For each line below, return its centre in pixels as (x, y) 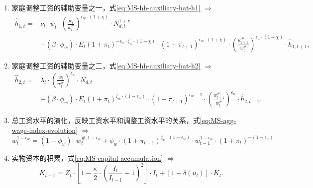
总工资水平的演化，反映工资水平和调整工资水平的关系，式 (106, 120)
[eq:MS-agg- (218, 120)
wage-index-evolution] (45, 130)
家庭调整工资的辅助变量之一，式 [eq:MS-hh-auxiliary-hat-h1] (106, 7)
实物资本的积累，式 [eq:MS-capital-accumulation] (87, 157)
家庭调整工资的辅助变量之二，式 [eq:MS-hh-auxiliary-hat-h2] (106, 65)
